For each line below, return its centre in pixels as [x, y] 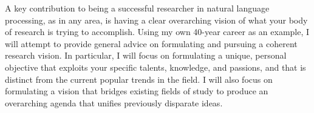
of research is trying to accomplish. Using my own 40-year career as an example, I [157, 32]
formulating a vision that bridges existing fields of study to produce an [137, 91]
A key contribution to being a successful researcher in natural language [137, 8]
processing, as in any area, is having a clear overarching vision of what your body [156, 20]
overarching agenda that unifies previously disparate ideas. [114, 102]
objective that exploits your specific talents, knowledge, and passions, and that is [155, 67]
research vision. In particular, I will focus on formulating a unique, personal [146, 55]
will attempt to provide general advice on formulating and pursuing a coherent [151, 43]
